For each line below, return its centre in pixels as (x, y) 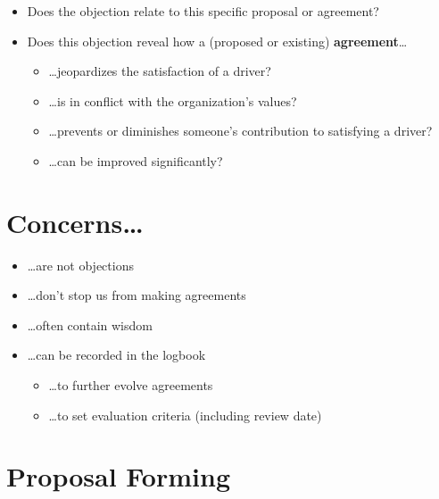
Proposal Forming (118, 476)
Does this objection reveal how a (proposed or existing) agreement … (217, 41)
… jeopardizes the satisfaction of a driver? (160, 71)
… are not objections (80, 265)
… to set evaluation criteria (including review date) (185, 415)
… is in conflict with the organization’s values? (173, 100)
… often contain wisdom (90, 324)
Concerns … (75, 222)
